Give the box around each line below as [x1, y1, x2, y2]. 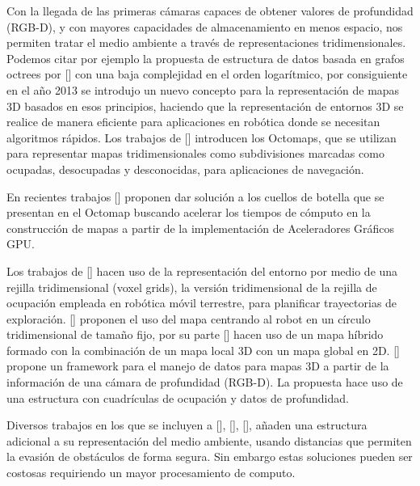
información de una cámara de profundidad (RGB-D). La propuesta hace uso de [6, 374, 403, 391]
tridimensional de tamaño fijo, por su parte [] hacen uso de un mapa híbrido [6, 326, 384, 343]
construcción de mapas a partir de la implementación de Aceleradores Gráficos [6, 219, 395, 236]
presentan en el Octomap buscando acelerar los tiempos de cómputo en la [6, 204, 371, 221]
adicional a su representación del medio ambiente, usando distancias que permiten [6, 432, 412, 449]
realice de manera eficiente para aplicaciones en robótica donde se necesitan [6, 113, 380, 130]
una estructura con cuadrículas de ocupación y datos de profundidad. [6, 389, 349, 406]
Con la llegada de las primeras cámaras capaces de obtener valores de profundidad [6, 2, 414, 19]
